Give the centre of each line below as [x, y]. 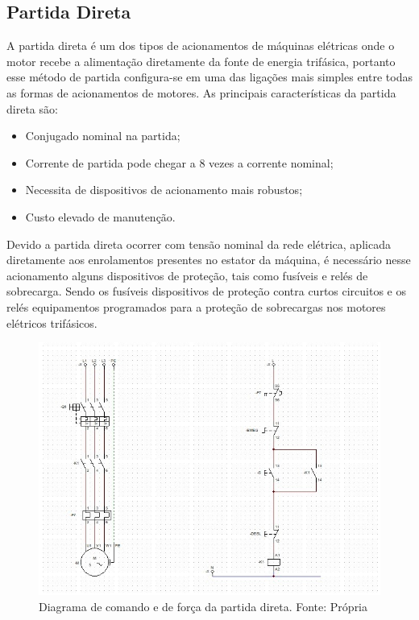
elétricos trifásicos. [52, 322]
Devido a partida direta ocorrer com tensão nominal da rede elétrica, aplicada [199, 244]
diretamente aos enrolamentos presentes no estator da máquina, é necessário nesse [209, 260]
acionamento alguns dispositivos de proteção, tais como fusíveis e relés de [187, 275]
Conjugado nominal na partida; [103, 136]
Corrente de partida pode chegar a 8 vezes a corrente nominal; [179, 162]
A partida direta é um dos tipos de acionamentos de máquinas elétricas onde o [201, 45]
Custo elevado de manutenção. [100, 216]
